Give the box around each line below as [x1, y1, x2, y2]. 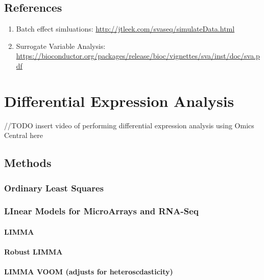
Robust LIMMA [4, 246, 63, 257]
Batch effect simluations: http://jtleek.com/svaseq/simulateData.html [16, 23, 235, 34]
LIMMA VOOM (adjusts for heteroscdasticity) [4, 266, 173, 277]
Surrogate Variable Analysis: [16, 40, 106, 51]
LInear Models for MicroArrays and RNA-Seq [4, 205, 199, 217]
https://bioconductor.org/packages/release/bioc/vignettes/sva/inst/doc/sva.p [16, 50, 260, 61]
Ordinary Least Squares [4, 181, 104, 194]
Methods [4, 155, 52, 171]
